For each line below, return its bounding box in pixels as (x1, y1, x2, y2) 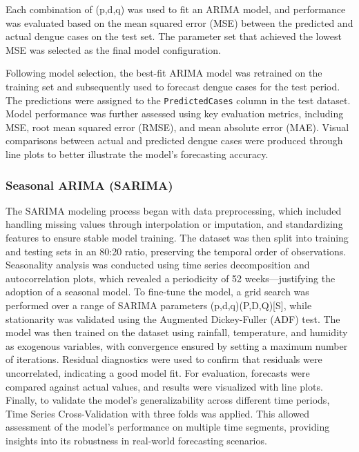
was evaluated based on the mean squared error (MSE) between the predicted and (6, 15, 353, 30)
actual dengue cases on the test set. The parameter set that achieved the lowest (6, 29, 342, 43)
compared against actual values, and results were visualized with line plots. (6, 379, 323, 393)
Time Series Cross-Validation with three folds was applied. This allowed (6, 406, 310, 420)
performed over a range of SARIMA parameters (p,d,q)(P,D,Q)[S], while (6, 297, 312, 312)
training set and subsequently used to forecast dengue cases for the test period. (6, 79, 340, 93)
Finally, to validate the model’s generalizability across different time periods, (6, 393, 330, 407)
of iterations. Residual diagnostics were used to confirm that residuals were (6, 352, 322, 366)
